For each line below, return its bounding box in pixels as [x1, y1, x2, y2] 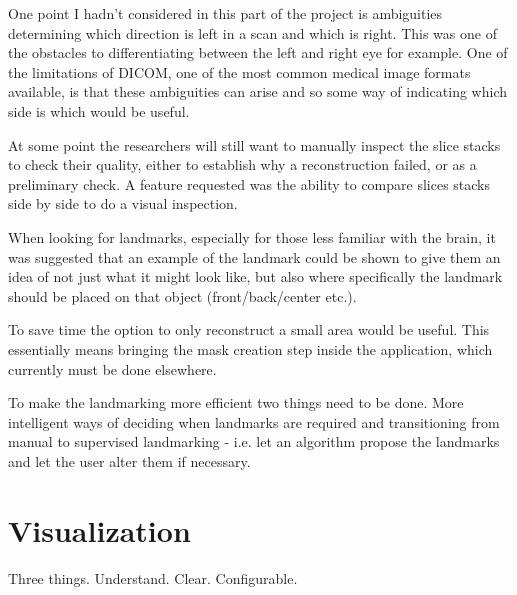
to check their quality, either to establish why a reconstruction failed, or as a [8, 154, 477, 175]
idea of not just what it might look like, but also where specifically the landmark [8, 266, 503, 287]
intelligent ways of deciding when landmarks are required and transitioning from [8, 411, 500, 432]
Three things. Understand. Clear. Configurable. [8, 567, 298, 588]
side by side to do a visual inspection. [8, 193, 238, 214]
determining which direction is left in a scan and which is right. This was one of [8, 22, 497, 43]
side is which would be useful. [8, 100, 190, 121]
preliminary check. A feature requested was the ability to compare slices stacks [8, 173, 491, 194]
